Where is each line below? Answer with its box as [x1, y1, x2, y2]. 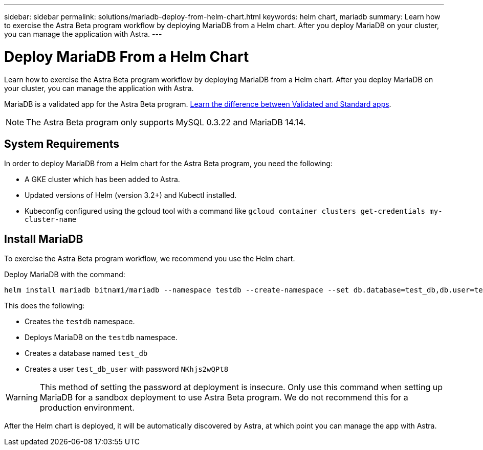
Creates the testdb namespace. [25, 317, 135, 326]
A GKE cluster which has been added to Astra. [25, 175, 180, 184]
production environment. [39, 402, 135, 413]
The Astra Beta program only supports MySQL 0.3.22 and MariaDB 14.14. [26, 117, 306, 127]
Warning [6, 392, 38, 403]
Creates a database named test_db [25, 349, 148, 358]
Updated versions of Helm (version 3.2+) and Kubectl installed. [25, 191, 237, 200]
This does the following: [4, 301, 85, 310]
